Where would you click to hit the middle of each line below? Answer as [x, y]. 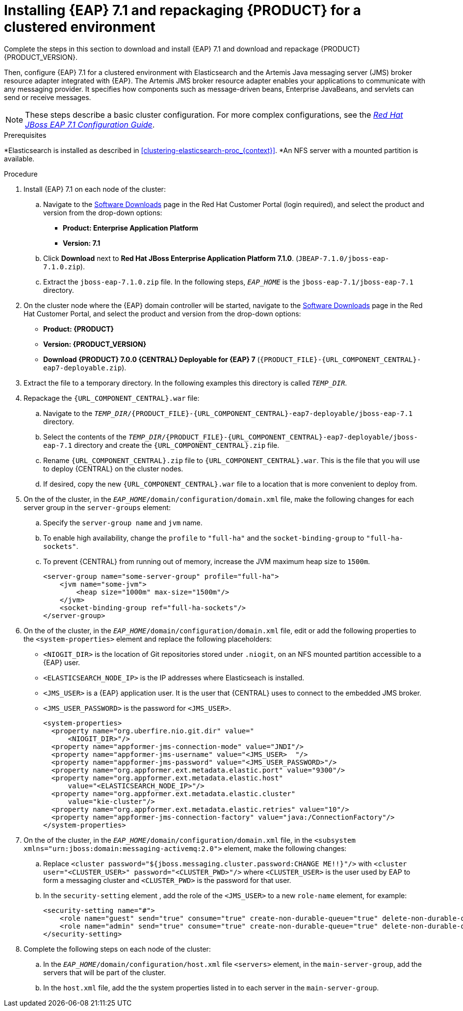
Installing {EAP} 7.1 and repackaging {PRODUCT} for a [183, 10]
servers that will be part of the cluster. [105, 972]
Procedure [21, 174]
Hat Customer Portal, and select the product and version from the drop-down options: [162, 313]
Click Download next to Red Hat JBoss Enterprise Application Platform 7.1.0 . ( [171, 258]
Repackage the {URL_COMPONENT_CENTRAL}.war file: [112, 398]
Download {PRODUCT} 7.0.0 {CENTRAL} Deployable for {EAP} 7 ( [152, 359]
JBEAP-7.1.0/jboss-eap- [344, 258]
